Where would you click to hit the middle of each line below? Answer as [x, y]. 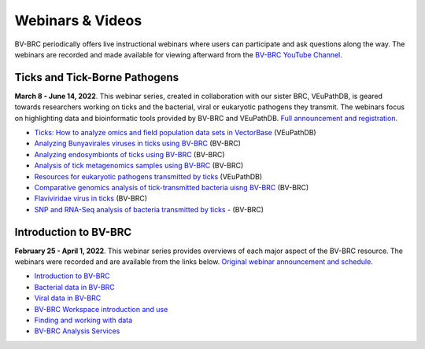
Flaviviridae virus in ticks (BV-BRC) [91, 198]
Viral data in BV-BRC [68, 298]
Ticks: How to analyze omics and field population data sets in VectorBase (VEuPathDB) [175, 133]
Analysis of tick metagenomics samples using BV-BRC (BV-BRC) [139, 166]
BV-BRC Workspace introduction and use [101, 309]
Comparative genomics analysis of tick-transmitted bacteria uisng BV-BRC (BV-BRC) [172, 187]
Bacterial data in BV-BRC [75, 287]
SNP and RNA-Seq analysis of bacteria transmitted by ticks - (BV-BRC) [149, 209]
